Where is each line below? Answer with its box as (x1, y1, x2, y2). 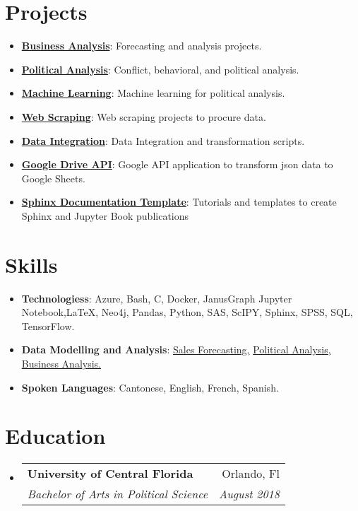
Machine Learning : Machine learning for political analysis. (21, 86, 285, 100)
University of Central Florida (27, 465, 193, 482)
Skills (5, 249, 58, 278)
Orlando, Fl (222, 465, 280, 482)
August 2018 (219, 486, 280, 503)
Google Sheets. (21, 170, 85, 185)
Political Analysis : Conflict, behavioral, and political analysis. (21, 61, 299, 76)
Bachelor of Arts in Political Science (27, 486, 208, 503)
